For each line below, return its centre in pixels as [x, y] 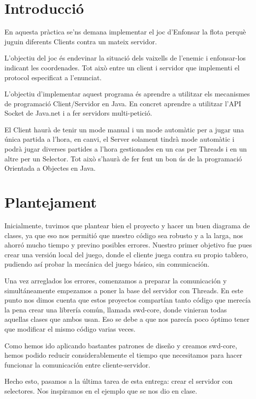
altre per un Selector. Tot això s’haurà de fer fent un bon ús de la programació [123, 158]
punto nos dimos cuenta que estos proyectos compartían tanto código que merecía [128, 300]
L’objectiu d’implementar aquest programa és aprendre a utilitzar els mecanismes [127, 94]
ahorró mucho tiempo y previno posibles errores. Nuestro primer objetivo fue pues [128, 245]
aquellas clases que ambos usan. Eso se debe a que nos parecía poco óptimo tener [127, 319]
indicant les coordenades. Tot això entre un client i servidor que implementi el [122, 67]
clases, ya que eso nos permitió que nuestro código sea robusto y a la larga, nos [124, 235]
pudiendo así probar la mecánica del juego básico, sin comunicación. [107, 264]
